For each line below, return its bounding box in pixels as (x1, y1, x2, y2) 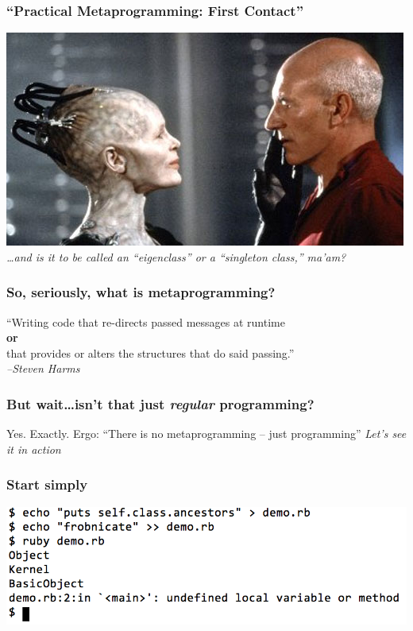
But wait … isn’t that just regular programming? (6, 393, 315, 413)
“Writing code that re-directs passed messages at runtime (6, 313, 285, 330)
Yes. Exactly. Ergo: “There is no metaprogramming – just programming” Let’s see (6, 425, 407, 442)
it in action (6, 440, 61, 457)
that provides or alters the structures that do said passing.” (6, 344, 295, 361)
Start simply (6, 474, 88, 494)
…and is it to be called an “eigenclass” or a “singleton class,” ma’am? (6, 248, 346, 265)
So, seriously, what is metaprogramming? (6, 282, 276, 302)
